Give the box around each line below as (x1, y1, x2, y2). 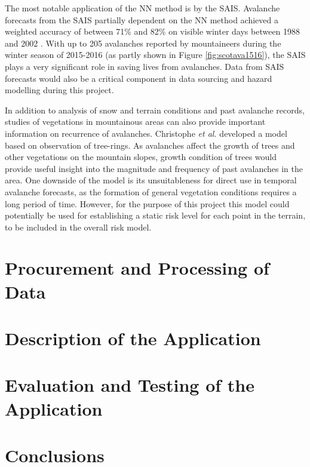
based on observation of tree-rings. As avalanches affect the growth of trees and (5, 139, 295, 151)
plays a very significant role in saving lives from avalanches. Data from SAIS (5, 60, 284, 72)
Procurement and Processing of (5, 256, 269, 280)
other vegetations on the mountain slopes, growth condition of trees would (5, 150, 277, 163)
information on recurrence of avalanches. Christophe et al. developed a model (5, 127, 287, 139)
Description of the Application (5, 326, 261, 351)
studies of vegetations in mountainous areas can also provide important (5, 115, 266, 128)
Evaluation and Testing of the (5, 373, 254, 397)
